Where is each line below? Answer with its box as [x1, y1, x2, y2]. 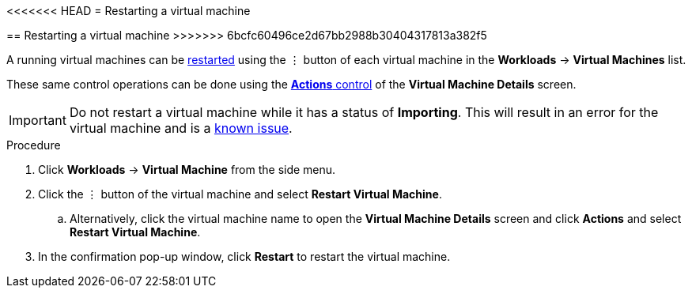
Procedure [6, 138, 61, 152]
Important [9, 112, 66, 128]
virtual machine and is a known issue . [69, 120, 293, 136]
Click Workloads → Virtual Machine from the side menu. [38, 163, 336, 176]
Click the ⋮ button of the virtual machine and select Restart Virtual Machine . [38, 187, 442, 201]
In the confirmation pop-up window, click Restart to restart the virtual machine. [38, 250, 451, 263]
